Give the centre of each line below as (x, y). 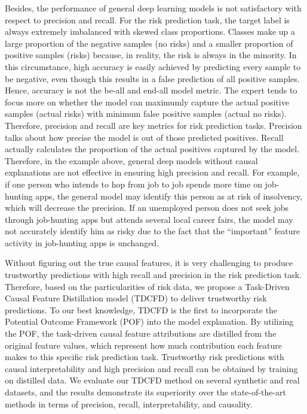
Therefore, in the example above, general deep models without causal (131, 160)
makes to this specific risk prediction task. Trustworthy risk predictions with (145, 357)
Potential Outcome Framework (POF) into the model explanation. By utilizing (149, 321)
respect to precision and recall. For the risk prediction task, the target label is (147, 19)
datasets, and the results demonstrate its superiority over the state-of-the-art (145, 392)
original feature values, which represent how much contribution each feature (143, 345)
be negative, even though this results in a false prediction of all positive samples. (152, 78)
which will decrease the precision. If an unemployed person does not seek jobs (147, 208)
